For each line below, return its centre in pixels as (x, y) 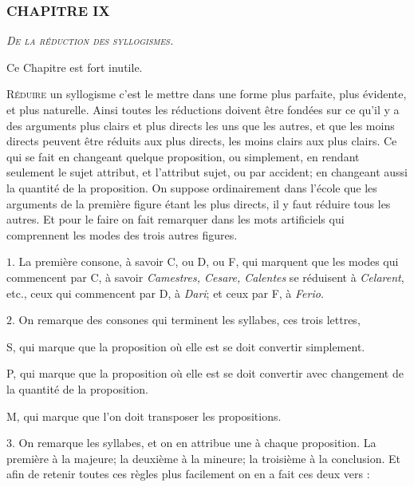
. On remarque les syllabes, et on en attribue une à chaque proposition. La (194, 443)
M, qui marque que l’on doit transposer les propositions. (144, 416)
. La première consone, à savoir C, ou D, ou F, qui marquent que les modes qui (205, 261)
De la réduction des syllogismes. (90, 40)
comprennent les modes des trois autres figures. (122, 234)
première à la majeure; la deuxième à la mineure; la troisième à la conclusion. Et (204, 458)
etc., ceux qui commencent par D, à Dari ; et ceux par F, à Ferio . (165, 293)
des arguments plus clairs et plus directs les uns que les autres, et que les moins (201, 125)
